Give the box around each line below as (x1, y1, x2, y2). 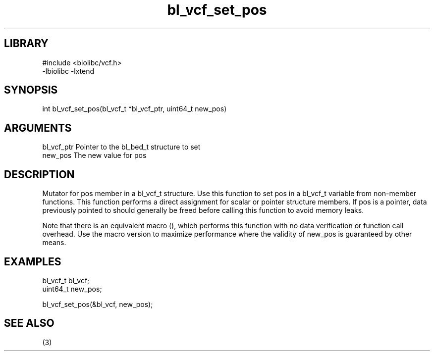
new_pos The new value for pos (42, 151, 147, 160)
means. (42, 238, 66, 247)
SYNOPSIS (4, 84, 58, 97)
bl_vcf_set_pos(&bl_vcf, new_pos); (42, 300, 153, 308)
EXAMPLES (4, 255, 61, 268)
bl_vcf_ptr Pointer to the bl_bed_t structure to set (42, 143, 201, 152)
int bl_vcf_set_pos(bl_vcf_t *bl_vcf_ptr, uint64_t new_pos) (42, 104, 227, 113)
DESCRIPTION (4, 168, 75, 181)
